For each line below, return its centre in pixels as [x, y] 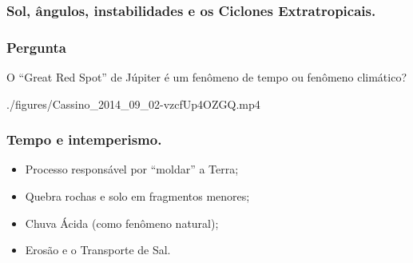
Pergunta [36, 47]
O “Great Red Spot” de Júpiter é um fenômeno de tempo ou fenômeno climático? [207, 77]
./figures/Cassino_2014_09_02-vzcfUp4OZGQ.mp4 [133, 104]
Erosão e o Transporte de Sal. [98, 250]
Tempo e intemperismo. [84, 139]
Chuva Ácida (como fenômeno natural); [122, 223]
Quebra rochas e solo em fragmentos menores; [137, 196]
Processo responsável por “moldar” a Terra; [132, 169]
